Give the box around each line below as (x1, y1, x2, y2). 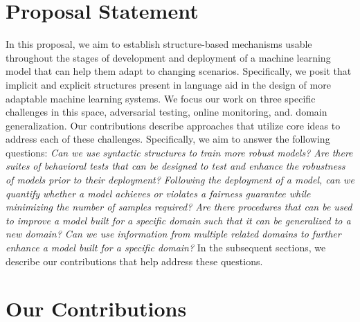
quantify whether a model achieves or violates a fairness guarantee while (6, 186, 311, 200)
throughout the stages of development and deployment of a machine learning (6, 50, 331, 64)
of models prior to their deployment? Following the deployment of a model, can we (6, 172, 354, 187)
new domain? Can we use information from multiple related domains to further (6, 226, 341, 241)
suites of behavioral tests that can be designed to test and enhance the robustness (6, 159, 345, 173)
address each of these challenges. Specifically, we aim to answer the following (6, 132, 330, 146)
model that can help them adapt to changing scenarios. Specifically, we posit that (6, 64, 352, 78)
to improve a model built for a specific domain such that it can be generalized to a (6, 213, 351, 227)
